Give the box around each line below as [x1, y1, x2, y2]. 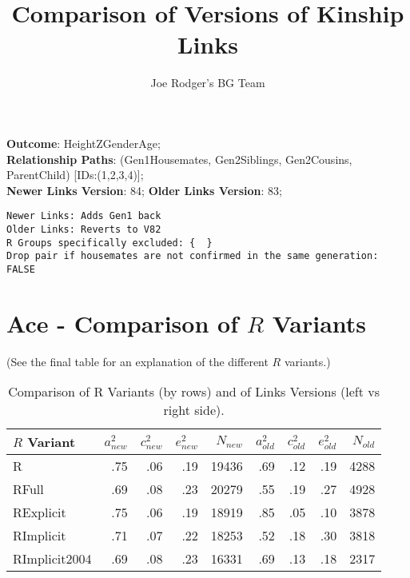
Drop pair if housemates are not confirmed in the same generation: [6, 250, 379, 262]
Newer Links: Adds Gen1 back [6, 210, 161, 222]
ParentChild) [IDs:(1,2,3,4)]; [6, 166, 144, 183]
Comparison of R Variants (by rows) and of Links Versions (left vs [8, 382, 380, 401]
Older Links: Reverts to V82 [6, 223, 161, 235]
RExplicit [13, 503, 66, 522]
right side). [163, 401, 225, 420]
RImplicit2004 [13, 549, 92, 568]
